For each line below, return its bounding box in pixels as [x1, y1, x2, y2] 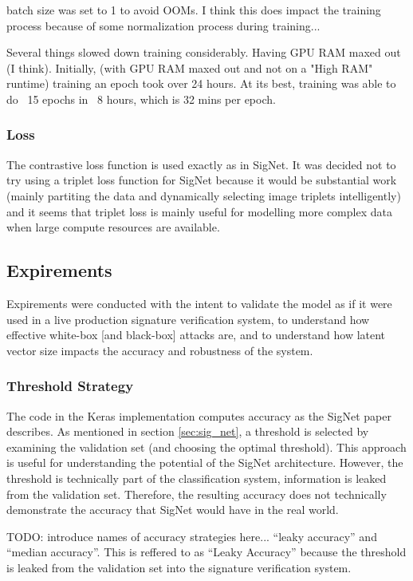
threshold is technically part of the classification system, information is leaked [6, 469, 387, 486]
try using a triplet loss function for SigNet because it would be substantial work [6, 172, 397, 188]
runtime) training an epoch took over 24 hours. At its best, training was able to [6, 75, 396, 92]
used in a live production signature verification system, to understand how [6, 310, 370, 327]
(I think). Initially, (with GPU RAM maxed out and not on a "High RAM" [6, 59, 373, 76]
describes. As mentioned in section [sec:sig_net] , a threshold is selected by [6, 423, 369, 440]
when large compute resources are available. [6, 219, 220, 235]
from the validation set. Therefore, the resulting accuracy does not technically [6, 485, 387, 502]
